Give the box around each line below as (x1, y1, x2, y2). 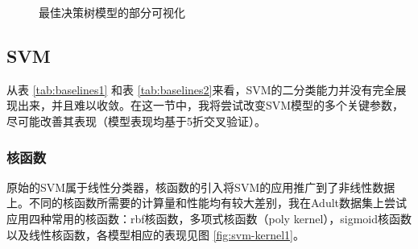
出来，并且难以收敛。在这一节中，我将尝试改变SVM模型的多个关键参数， (17, 97, 404, 114)
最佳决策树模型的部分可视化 (39, 4, 185, 20)
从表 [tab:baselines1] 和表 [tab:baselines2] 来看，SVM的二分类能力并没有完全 (6, 81, 395, 98)
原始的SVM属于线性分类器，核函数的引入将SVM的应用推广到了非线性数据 (6, 178, 395, 195)
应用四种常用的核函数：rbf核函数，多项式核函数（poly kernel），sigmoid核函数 (6, 210, 412, 226)
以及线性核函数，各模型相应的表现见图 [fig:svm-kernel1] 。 (6, 226, 304, 243)
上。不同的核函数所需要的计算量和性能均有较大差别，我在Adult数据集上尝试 (6, 194, 408, 211)
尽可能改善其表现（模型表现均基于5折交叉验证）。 (6, 112, 266, 129)
